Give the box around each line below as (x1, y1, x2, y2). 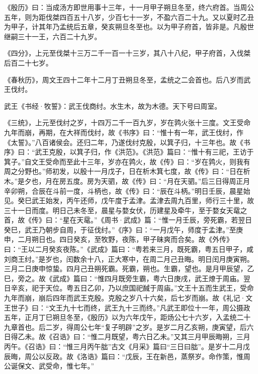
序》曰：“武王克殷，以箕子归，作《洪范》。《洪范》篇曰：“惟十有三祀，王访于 (4, 147, 254, 157)
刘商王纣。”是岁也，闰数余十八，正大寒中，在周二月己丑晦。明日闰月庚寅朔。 (4, 253, 254, 264)
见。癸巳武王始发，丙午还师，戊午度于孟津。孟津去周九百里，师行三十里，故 (4, 195, 254, 206)
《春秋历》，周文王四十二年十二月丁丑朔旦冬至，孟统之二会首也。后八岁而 (4, 74, 244, 84)
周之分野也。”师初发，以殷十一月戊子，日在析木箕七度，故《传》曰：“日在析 (4, 166, 251, 176)
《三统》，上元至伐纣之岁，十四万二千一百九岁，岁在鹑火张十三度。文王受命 (4, 117, 251, 128)
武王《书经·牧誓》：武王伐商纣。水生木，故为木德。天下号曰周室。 (4, 100, 221, 111)
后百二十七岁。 (4, 57, 53, 68)
